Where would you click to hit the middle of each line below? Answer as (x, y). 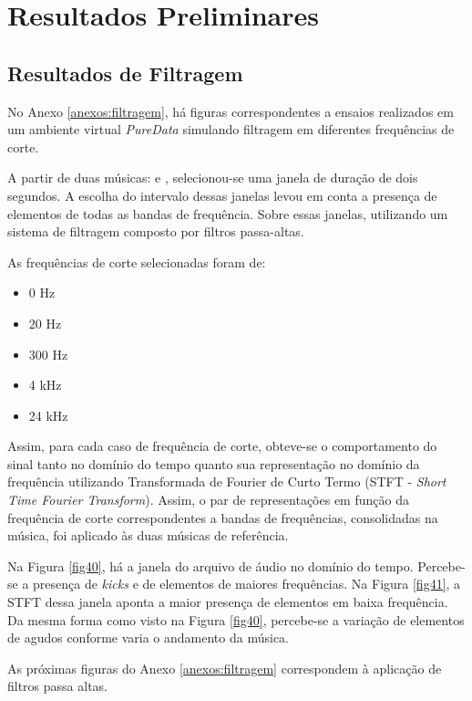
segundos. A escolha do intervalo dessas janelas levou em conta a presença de (222, 195)
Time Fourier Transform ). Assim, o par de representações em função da (208, 500)
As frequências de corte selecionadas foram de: (137, 262)
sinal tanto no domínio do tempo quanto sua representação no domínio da (214, 463)
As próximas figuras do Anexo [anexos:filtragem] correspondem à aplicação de (225, 668)
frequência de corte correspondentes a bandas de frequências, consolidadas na (223, 517)
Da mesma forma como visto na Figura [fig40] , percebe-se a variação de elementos (236, 619)
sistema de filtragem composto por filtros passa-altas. (156, 231)
